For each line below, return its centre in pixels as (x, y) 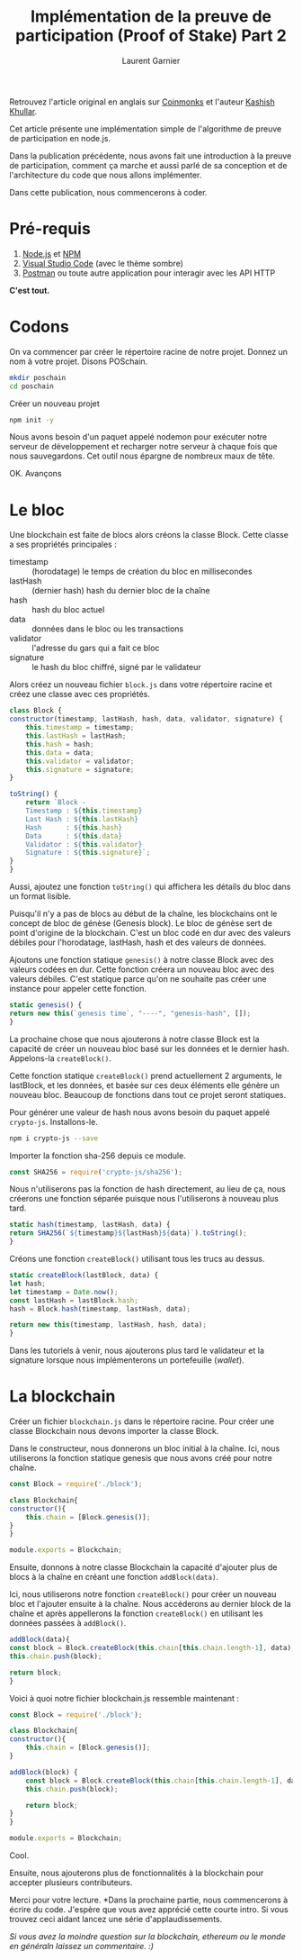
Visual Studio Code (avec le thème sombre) (103, 263)
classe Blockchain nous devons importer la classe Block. (114, 1431)
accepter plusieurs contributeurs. (71, 1883)
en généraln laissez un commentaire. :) (82, 1946)
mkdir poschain (38, 377)
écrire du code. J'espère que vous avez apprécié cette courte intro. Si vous (149, 1910)
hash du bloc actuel (68, 610)
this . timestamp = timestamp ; (80, 728)
